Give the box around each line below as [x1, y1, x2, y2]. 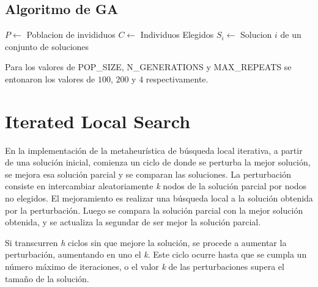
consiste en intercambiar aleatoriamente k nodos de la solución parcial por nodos [5, 180, 307, 192]
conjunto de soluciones [5, 40, 89, 53]
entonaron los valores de [5, 72, 95, 85]
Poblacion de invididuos [26, 28, 116, 41]
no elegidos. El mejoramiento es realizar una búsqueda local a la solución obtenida [5, 192, 313, 205]
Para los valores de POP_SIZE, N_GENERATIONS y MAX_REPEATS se [5, 60, 292, 73]
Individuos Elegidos [140, 28, 214, 41]
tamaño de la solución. [5, 272, 89, 285]
